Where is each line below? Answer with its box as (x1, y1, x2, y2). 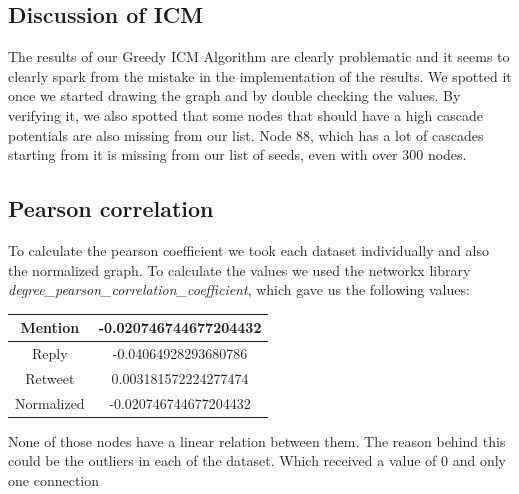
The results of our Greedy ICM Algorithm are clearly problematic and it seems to (8, 46, 510, 67)
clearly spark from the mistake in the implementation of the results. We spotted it (8, 65, 512, 86)
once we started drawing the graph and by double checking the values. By (8, 85, 461, 106)
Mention (20, 317, 80, 338)
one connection (8, 470, 99, 491)
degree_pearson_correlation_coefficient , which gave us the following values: (8, 279, 470, 300)
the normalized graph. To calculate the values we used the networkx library (8, 259, 471, 280)
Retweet (25, 367, 75, 388)
